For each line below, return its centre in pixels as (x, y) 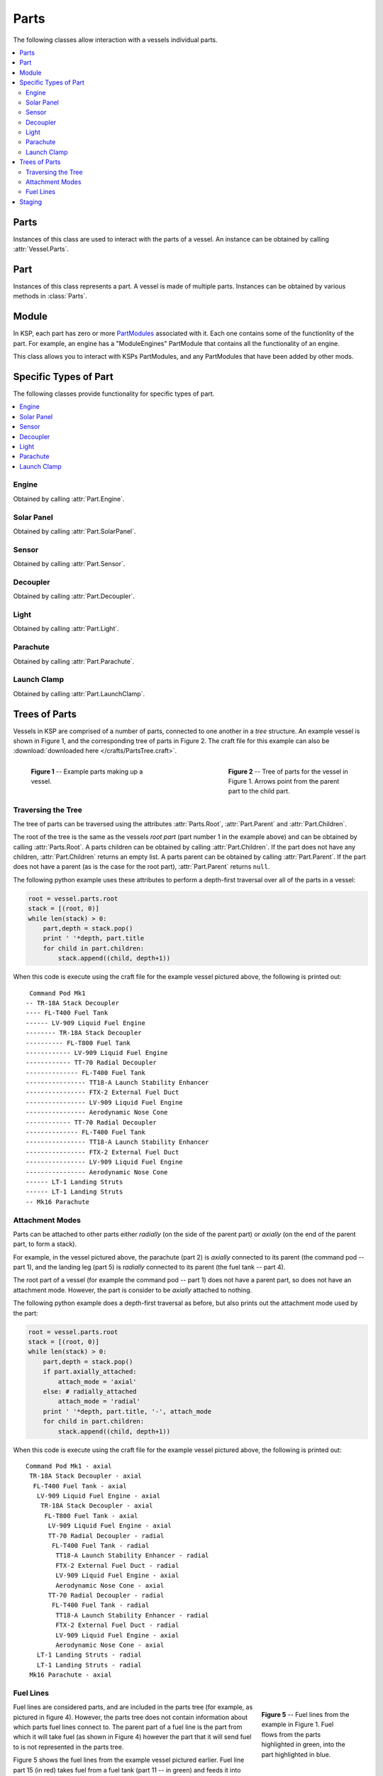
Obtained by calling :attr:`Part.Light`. (66, 629)
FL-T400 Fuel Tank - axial (80, 1486)
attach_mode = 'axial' (98, 1381)
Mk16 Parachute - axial (71, 1675)
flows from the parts (291, 1734)
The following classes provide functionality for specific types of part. (114, 394)
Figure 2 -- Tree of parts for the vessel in (288, 771)
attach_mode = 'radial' (99, 1402)
